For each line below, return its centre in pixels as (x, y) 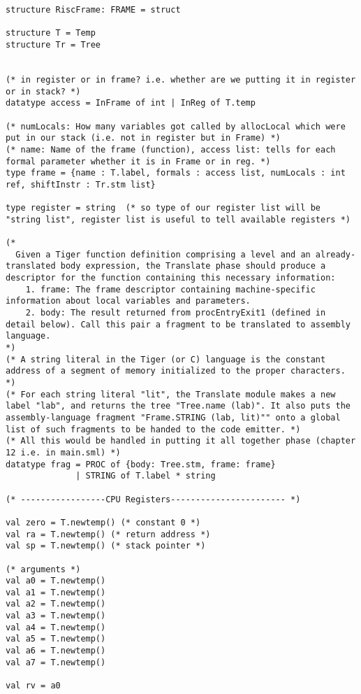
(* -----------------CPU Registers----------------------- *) (153, 499)
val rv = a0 (33, 686)
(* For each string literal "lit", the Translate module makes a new (171, 394)
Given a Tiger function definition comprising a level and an (163, 254)
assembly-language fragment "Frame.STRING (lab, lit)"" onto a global (173, 417)
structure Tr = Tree (53, 44)
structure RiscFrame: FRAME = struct (93, 10)
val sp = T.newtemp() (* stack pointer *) (106, 546)
